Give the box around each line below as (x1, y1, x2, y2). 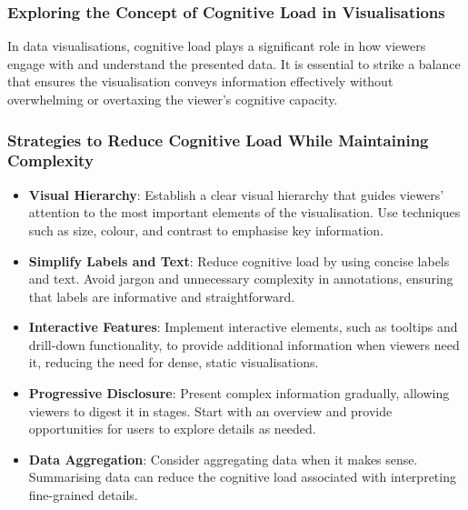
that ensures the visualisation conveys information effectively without (7, 72, 393, 91)
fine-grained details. (28, 485, 138, 505)
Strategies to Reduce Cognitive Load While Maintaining (7, 128, 429, 151)
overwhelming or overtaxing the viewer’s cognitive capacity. (7, 90, 338, 108)
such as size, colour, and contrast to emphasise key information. (28, 220, 384, 239)
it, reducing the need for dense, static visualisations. (28, 353, 319, 372)
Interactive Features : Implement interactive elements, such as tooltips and (28, 317, 458, 336)
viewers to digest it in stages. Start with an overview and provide (28, 401, 393, 420)
